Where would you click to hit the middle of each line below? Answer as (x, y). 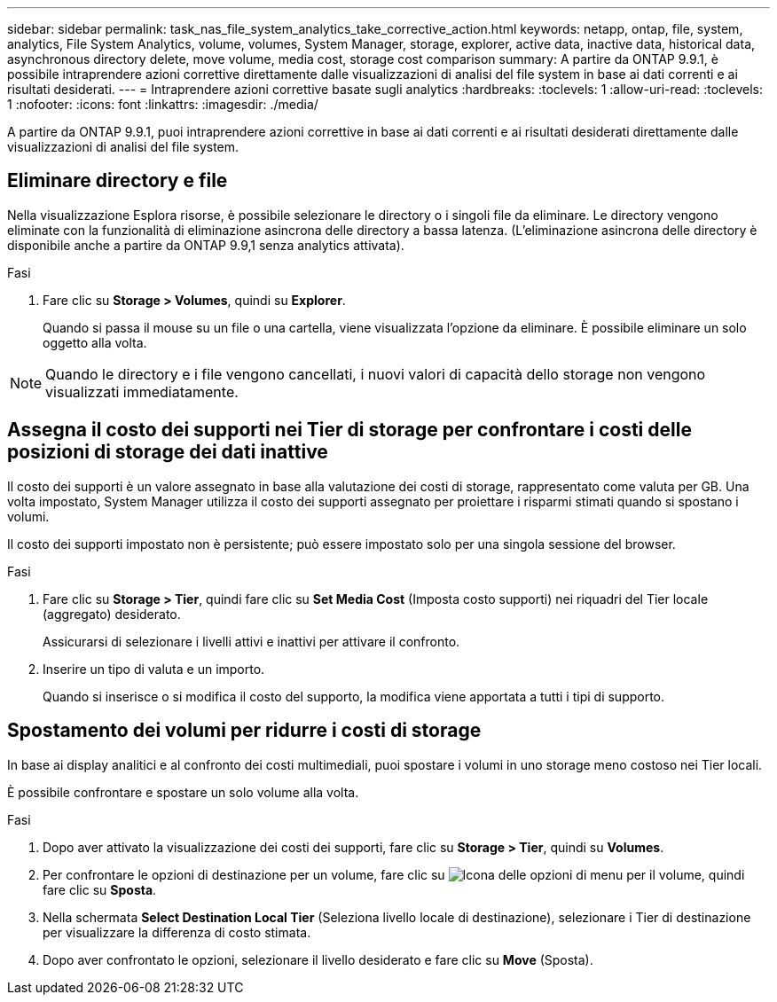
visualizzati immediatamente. (142, 391)
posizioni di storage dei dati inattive (168, 452)
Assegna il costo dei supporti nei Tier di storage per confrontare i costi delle (349, 430)
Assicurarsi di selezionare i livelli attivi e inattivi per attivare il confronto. (251, 641)
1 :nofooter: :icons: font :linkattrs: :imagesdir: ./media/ (163, 104)
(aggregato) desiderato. (112, 614)
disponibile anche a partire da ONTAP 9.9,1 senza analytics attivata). (206, 245)
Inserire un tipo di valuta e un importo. (154, 669)
